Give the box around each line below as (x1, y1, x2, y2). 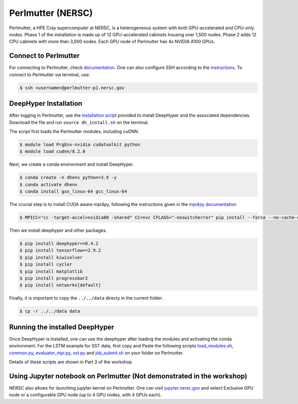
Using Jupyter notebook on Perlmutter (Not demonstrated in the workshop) (9, 372, 248, 380)
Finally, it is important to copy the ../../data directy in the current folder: (9, 295, 163, 301)
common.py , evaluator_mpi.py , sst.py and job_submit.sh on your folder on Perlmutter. (9, 350, 184, 356)
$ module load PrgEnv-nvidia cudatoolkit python (19, 141, 141, 147)
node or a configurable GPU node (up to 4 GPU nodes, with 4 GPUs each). (9, 392, 162, 398)
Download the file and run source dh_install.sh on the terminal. (9, 119, 149, 125)
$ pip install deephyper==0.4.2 (19, 241, 99, 246)
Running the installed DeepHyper (9, 323, 114, 331)
